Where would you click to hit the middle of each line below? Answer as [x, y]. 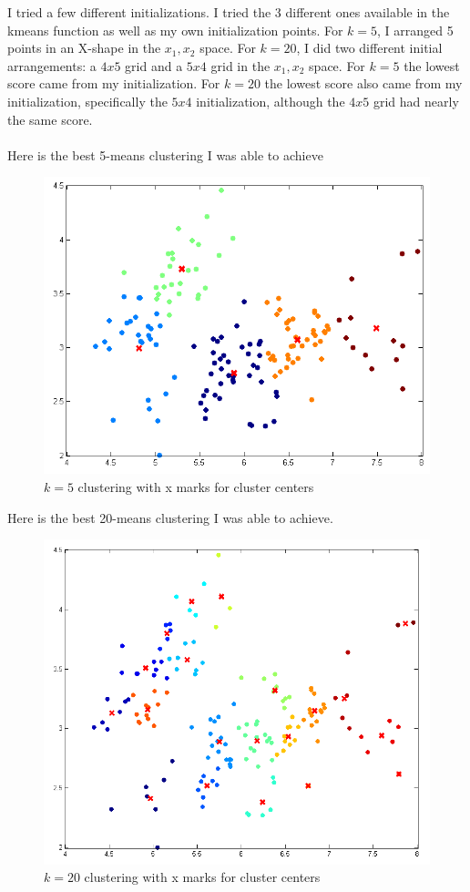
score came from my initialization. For [114, 83]
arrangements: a [52, 65]
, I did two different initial [369, 48]
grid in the [240, 65]
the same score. [50, 119]
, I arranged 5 [415, 30]
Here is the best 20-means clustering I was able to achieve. [170, 517]
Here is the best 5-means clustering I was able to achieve [165, 154]
